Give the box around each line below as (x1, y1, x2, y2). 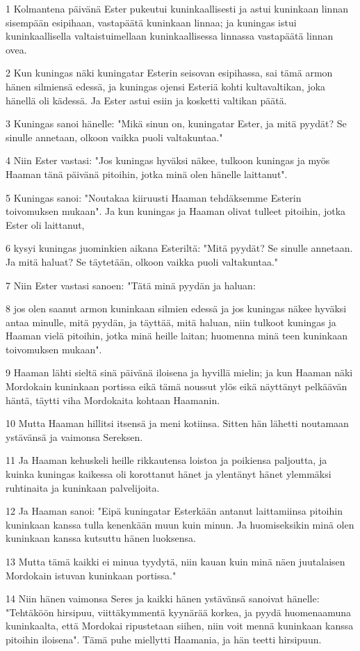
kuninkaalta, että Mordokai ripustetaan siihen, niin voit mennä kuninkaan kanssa (6, 618, 354, 633)
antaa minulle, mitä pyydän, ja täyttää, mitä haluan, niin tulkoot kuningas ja (6, 314, 336, 329)
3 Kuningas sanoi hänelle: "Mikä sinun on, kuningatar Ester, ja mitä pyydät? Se (6, 116, 347, 131)
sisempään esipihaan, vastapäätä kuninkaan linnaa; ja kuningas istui (6, 15, 297, 29)
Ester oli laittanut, (6, 217, 85, 232)
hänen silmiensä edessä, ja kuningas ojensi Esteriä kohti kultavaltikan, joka (6, 79, 326, 93)
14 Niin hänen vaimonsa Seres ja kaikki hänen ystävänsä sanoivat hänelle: (6, 591, 320, 606)
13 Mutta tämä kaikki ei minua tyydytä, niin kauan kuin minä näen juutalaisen (6, 554, 345, 568)
